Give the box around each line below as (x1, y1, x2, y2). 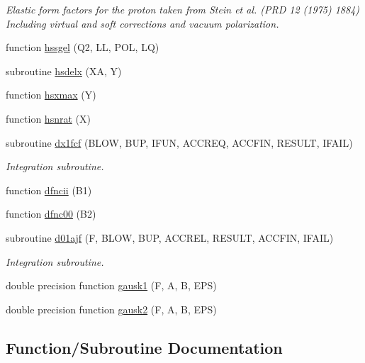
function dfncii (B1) (6, 182, 92, 197)
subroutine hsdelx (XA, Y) (6, 63, 122, 78)
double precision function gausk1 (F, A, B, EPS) (6, 278, 217, 293)
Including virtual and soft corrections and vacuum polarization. (6, 16, 279, 30)
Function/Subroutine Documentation (6, 336, 283, 358)
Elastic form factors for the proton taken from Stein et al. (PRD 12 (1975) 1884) (6, 2, 360, 16)
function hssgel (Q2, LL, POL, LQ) (6, 40, 159, 55)
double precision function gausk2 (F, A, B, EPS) (6, 301, 217, 316)
